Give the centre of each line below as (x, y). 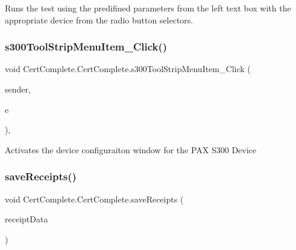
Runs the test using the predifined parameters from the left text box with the (148, 8)
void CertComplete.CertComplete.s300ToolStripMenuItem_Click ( (128, 69)
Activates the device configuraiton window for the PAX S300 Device (131, 149)
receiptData (27, 219)
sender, (18, 89)
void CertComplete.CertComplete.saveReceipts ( (94, 199)
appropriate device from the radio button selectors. (99, 20)
